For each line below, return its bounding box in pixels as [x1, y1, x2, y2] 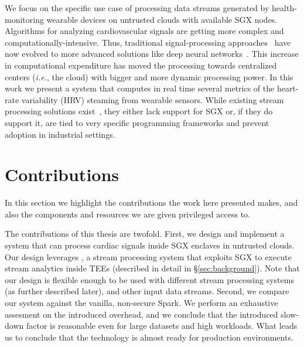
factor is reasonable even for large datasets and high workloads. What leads [26, 319, 298, 332]
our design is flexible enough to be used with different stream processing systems [5, 273, 294, 285]
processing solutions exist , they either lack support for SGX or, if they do [5, 105, 273, 117]
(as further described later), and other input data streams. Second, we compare [5, 285, 289, 297]
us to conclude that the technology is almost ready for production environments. [5, 331, 293, 343]
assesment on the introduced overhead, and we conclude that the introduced [5, 308, 278, 320]
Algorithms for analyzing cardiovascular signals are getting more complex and [5, 25, 284, 37]
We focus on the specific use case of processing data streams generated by [5, 2, 269, 13]
